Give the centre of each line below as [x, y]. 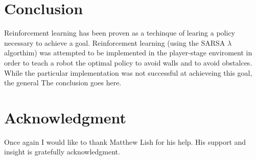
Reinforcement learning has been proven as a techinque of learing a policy [120, 33]
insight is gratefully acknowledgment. [62, 152]
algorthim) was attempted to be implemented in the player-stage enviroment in [128, 53]
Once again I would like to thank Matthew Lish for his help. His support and [125, 141]
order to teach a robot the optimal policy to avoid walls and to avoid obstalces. [128, 62]
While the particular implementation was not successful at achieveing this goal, [128, 72]
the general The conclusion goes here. [63, 83]
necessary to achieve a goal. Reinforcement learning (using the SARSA [115, 42]
